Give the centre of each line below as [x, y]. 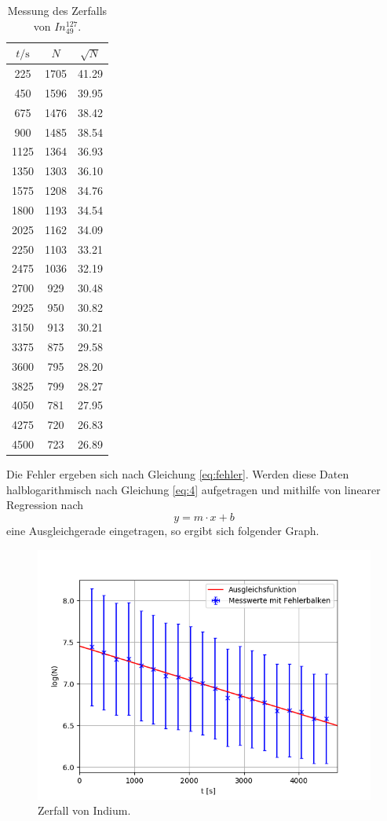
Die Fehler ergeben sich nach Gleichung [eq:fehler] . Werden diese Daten [178, 474]
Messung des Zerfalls [57, 10]
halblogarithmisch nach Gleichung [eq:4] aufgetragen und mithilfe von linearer [193, 489]
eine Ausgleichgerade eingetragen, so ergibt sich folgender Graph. [163, 530]
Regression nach [45, 505]
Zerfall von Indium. [84, 810]
